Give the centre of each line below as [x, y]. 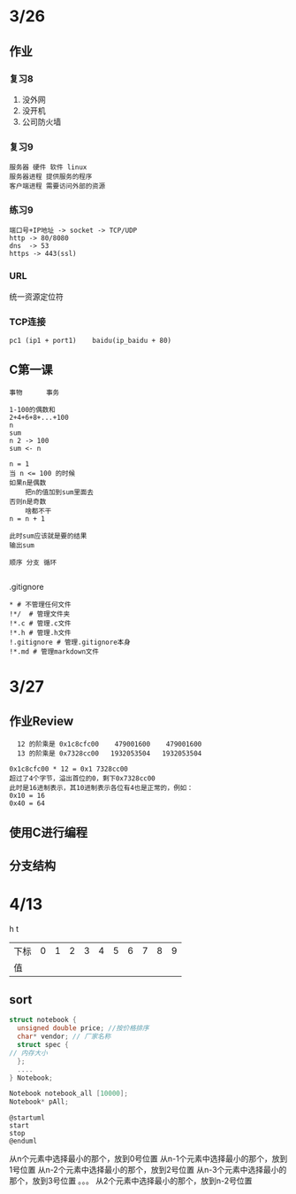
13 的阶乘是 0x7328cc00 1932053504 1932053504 [110, 753]
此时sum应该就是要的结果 [48, 536]
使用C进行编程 [49, 833]
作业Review [42, 721]
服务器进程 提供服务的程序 [51, 177]
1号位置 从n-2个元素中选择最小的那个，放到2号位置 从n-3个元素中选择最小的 [148, 1170]
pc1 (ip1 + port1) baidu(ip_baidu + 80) [91, 341]
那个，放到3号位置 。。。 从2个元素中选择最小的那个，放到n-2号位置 [131, 1181]
